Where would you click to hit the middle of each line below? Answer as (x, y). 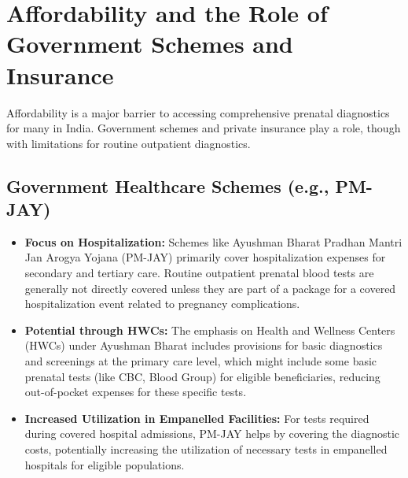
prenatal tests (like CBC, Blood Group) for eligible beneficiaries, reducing (202, 376)
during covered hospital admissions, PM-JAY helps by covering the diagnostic (212, 434)
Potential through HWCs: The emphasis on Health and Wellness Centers (210, 330)
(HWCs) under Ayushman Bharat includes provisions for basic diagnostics (204, 345)
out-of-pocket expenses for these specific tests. (136, 392)
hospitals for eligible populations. (105, 464)
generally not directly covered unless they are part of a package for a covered (210, 288)
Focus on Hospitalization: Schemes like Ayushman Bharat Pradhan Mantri (213, 241)
